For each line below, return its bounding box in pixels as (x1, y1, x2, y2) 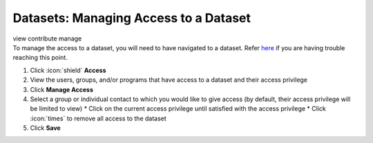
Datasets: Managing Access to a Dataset (12, 10, 251, 25)
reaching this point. (12, 54, 68, 62)
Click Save (30, 124, 61, 132)
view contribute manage (12, 34, 82, 43)
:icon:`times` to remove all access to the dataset (30, 114, 167, 122)
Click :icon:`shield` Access (30, 66, 106, 74)
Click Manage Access (30, 85, 93, 93)
